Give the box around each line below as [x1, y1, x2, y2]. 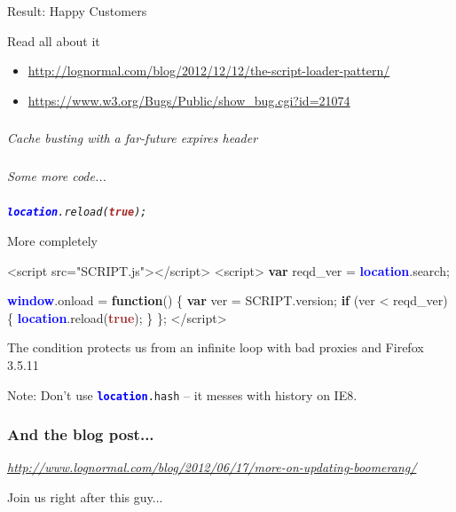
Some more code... [7, 166, 106, 185]
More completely [7, 231, 98, 249]
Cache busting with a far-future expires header [7, 129, 258, 147]
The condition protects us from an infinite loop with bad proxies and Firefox [7, 338, 424, 357]
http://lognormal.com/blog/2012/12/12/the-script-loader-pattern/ [28, 61, 390, 80]
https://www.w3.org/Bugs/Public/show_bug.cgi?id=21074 [28, 91, 350, 109]
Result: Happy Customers [7, 2, 147, 20]
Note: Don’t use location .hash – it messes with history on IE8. [7, 385, 358, 404]
